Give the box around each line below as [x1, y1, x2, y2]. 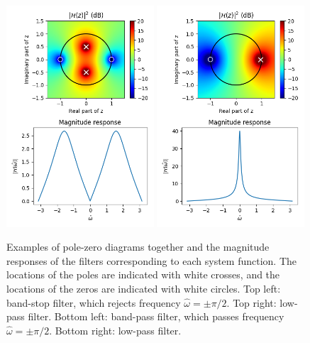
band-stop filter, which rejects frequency [6, 295, 181, 310]
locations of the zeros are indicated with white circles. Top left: [6, 281, 281, 295]
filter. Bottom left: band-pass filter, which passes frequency [28, 309, 284, 324]
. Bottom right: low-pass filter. [49, 322, 182, 337]
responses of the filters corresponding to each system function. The [6, 253, 297, 268]
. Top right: [226, 295, 277, 310]
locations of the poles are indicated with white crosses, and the [6, 267, 280, 282]
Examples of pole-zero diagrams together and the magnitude [6, 239, 270, 254]
